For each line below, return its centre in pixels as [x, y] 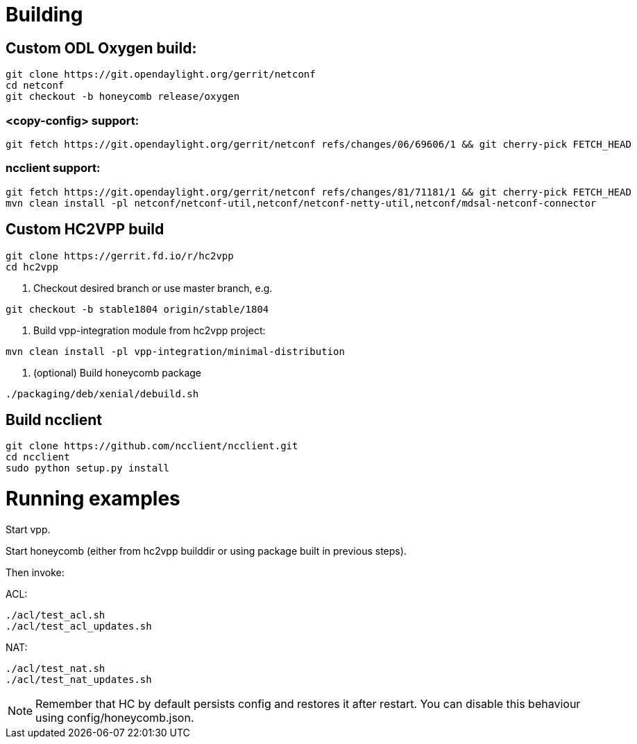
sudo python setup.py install [88, 468]
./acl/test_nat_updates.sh [79, 679]
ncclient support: [53, 168]
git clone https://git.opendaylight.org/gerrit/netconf [161, 75]
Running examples [93, 499]
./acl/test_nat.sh [56, 668]
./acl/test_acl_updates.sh [79, 626]
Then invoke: [35, 572]
